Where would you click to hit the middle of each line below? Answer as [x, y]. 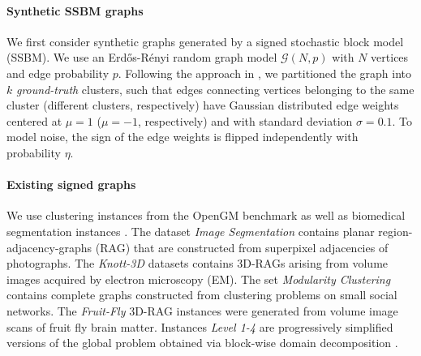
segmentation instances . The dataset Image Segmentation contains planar [191, 231]
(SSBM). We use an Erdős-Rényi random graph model [142, 57]
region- [395, 231]
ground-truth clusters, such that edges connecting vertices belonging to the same [215, 89]
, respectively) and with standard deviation [245, 120]
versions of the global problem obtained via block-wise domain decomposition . [202, 343]
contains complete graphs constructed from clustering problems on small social [202, 295]
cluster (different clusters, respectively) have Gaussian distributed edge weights [203, 105]
